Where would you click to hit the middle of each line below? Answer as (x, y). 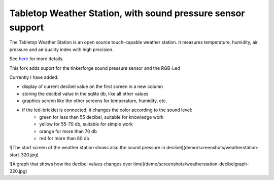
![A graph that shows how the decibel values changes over (71, 164)
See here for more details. (37, 59)
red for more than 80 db (64, 139)
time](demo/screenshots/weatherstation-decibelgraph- (191, 164)
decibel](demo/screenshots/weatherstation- (213, 148)
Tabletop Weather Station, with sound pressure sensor (127, 13)
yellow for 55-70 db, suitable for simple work (86, 124)
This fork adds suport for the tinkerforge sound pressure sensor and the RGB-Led (95, 68)
